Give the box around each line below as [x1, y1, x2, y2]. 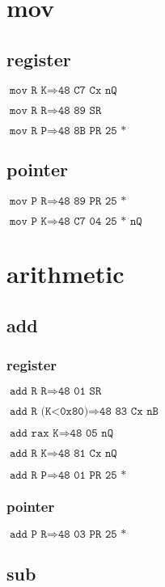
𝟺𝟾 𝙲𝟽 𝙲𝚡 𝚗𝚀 [57, 84, 117, 96]
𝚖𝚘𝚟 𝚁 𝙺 [9, 84, 47, 96]
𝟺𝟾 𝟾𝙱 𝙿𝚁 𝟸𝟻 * [57, 125, 127, 137]
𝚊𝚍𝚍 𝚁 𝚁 [9, 386, 47, 398]
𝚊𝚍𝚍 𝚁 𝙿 [9, 470, 47, 482]
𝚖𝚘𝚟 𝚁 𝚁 [9, 104, 47, 116]
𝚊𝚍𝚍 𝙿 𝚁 [9, 529, 47, 541]
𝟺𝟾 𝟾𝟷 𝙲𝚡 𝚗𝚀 [57, 448, 117, 460]
